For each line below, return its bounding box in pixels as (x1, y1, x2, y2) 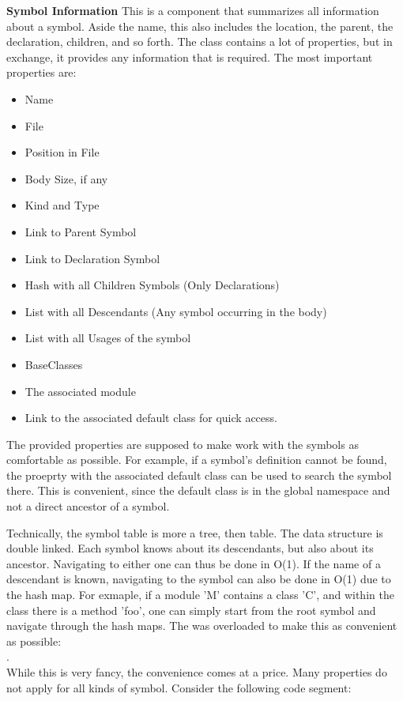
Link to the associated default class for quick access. (24, 409, 277, 426)
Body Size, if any (24, 170, 108, 187)
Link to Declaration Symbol (24, 250, 160, 266)
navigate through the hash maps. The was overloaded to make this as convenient (6, 617, 397, 634)
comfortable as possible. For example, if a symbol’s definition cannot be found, (6, 451, 387, 468)
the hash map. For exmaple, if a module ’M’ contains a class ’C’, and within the (6, 586, 394, 603)
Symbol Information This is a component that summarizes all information (6, 2, 379, 18)
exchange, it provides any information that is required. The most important (6, 48, 373, 65)
